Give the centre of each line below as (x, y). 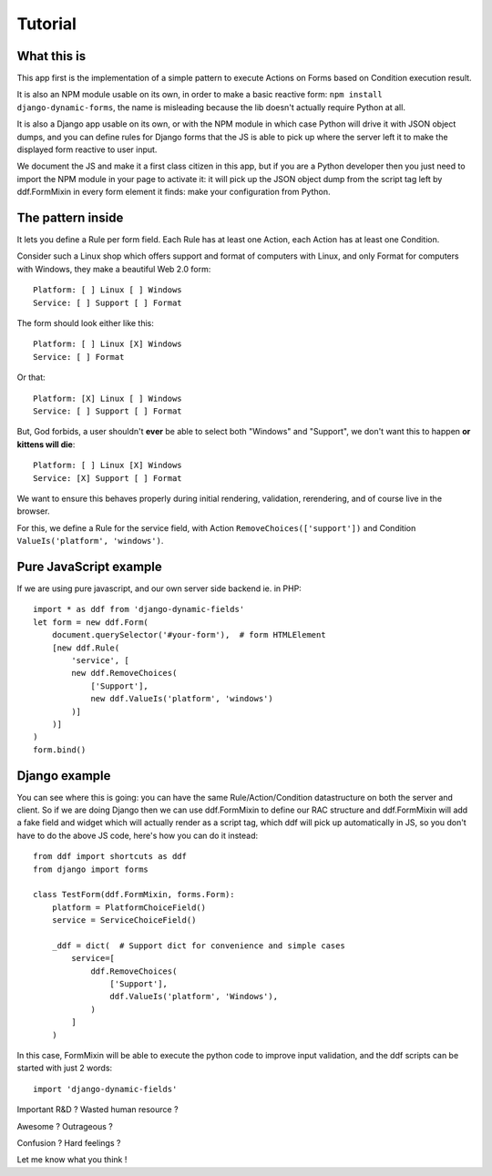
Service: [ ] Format (79, 357)
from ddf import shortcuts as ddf (110, 857)
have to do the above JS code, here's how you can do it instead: (138, 835)
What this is (51, 56)
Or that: (31, 377)
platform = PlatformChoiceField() (129, 907)
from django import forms (91, 869)
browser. (33, 511)
